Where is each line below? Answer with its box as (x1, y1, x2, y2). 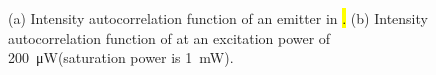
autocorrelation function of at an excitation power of (8, 27, 331, 48)
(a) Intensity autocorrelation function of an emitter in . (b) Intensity (8, 8, 428, 28)
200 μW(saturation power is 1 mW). (8, 47, 234, 68)
